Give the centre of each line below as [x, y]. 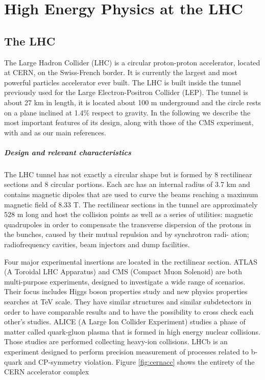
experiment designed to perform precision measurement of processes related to [127, 351]
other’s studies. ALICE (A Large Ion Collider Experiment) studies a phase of [125, 322]
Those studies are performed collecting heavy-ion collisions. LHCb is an [116, 341]
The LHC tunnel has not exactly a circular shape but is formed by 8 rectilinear [128, 174]
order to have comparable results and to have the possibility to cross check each [129, 311]
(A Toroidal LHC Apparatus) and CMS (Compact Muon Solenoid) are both [123, 271]
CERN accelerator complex [47, 372]
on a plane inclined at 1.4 [44, 112]
